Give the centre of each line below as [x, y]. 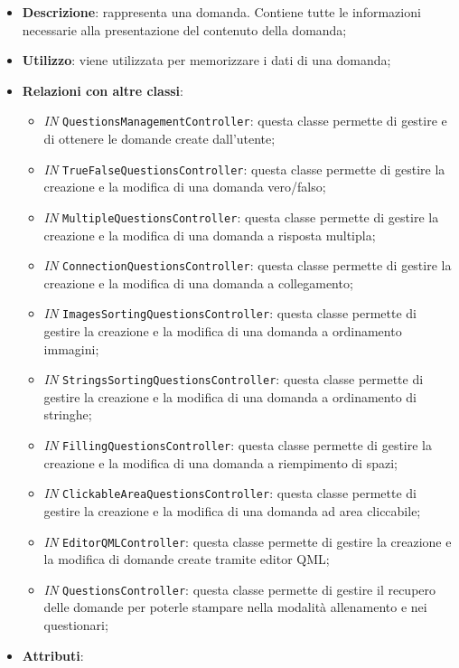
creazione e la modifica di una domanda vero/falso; [185, 187]
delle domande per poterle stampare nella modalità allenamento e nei [235, 607]
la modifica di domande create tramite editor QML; [187, 559]
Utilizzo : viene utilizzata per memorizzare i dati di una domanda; [206, 60]
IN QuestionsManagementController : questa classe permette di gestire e [245, 121]
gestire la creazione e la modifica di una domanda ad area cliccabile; [232, 510]
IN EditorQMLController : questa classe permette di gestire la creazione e [248, 541]
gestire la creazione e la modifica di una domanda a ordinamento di [230, 396]
